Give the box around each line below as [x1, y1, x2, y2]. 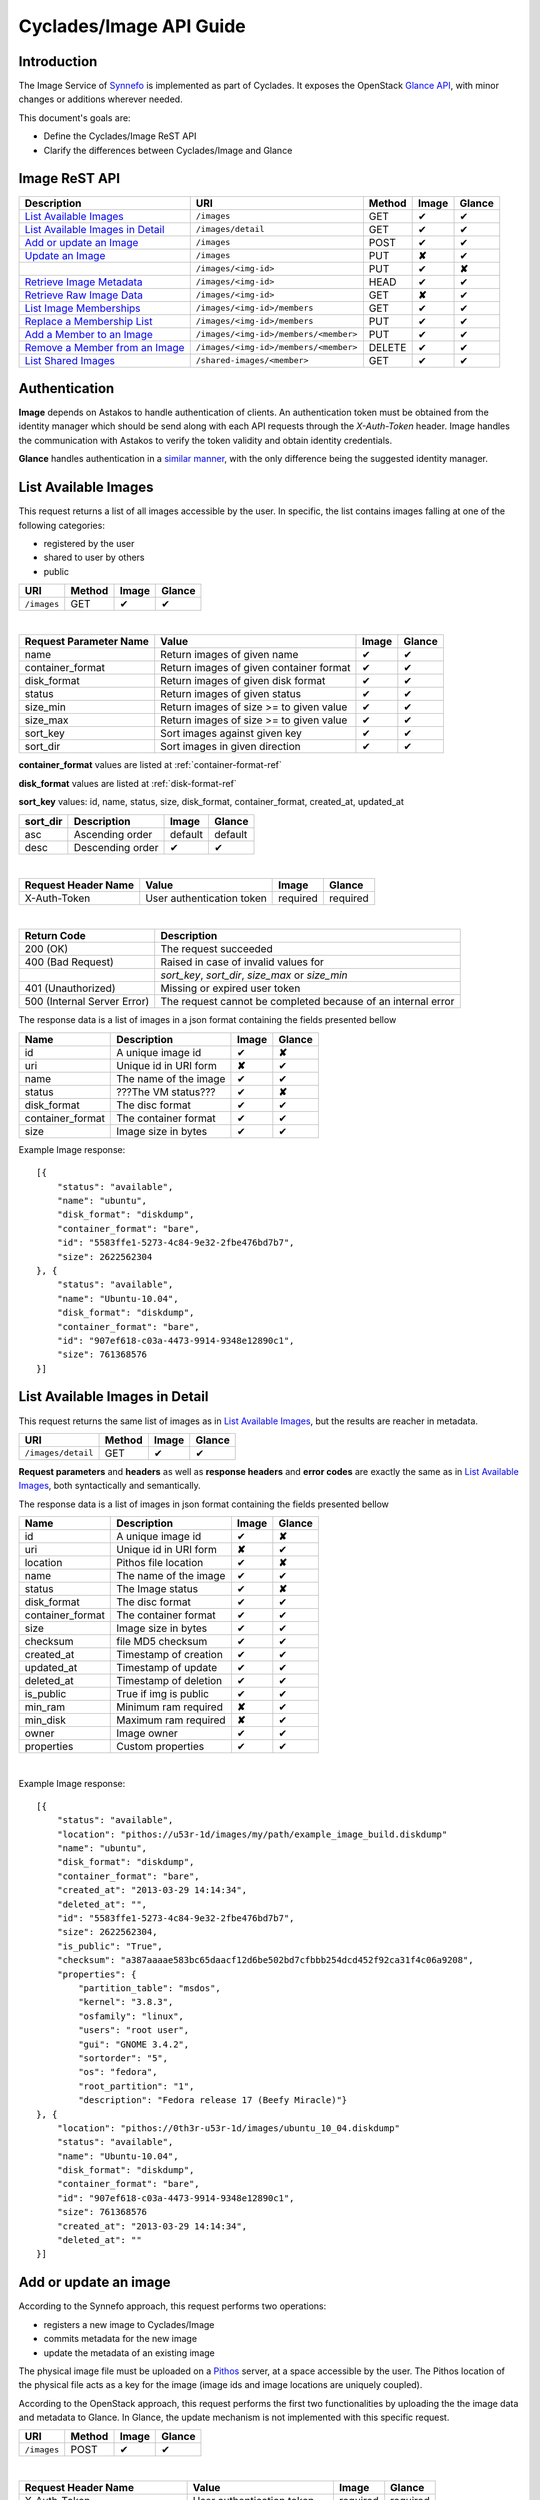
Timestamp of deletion [116, 1674, 223, 1688]
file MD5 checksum [116, 1635, 208, 1649]
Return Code [24, 929, 87, 943]
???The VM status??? [116, 1085, 216, 1099]
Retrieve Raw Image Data [24, 288, 144, 302]
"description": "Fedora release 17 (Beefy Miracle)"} [78, 2095, 348, 2106]
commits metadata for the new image [43, 2333, 198, 2345]
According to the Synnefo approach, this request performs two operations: [18, 2300, 327, 2312]
